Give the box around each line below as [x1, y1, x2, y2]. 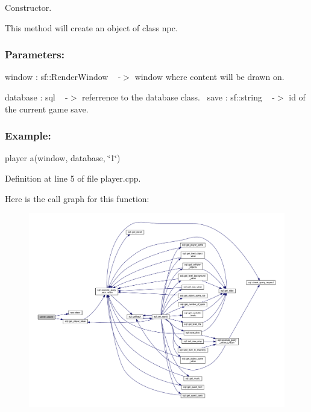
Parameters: [5, 47, 65, 62]
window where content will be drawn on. [134, 70, 284, 83]
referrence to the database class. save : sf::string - [82, 91, 275, 103]
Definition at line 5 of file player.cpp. [5, 172, 141, 184]
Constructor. [5, 1, 52, 13]
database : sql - [5, 91, 68, 103]
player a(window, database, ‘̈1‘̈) [5, 152, 121, 164]
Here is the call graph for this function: [5, 192, 149, 204]
